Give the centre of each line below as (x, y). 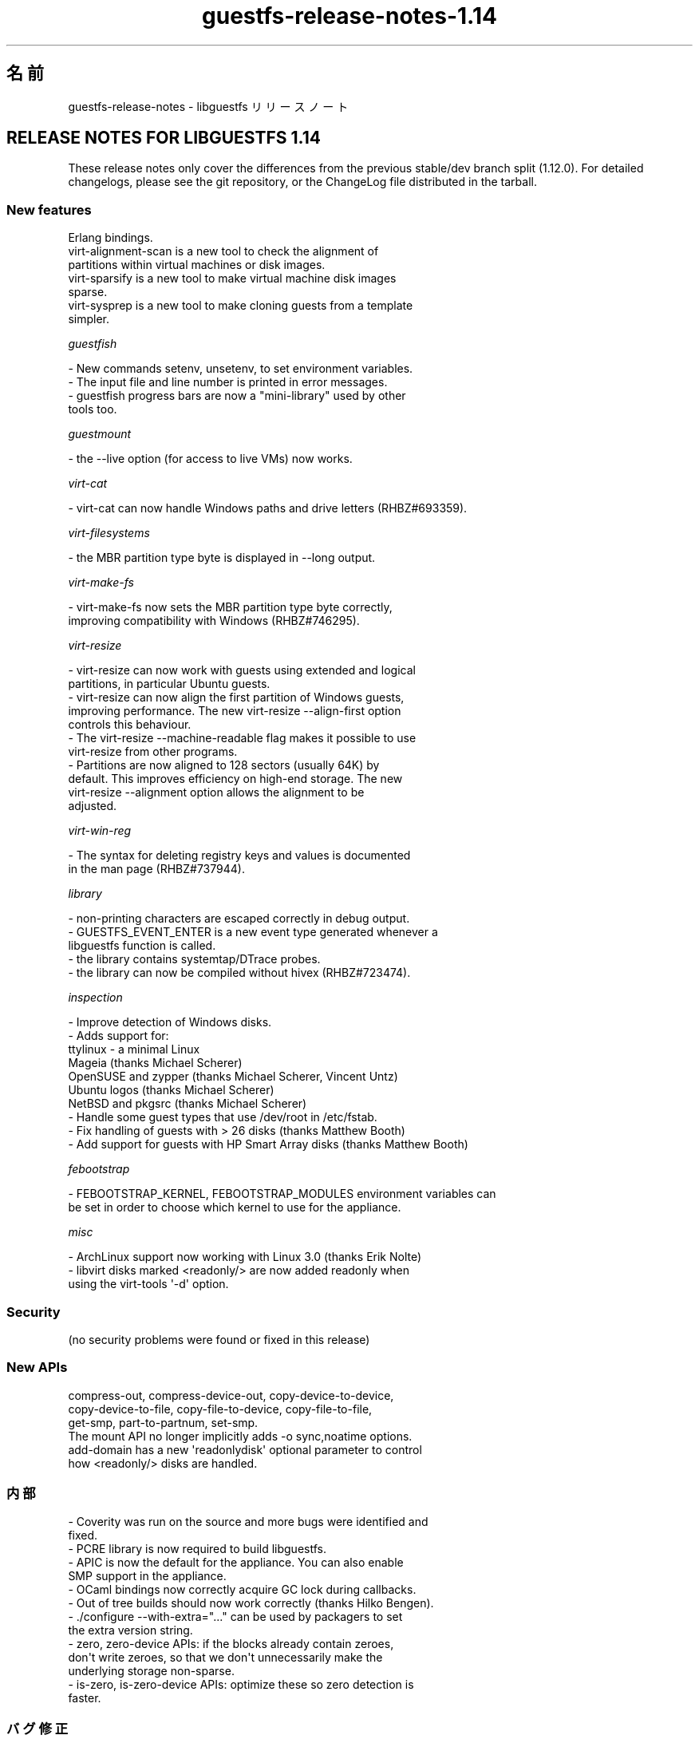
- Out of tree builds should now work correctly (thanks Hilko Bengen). (251, 1603)
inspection (95, 998)
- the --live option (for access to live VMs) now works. (210, 459)
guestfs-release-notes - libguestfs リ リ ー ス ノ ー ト (208, 106)
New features (49, 209)
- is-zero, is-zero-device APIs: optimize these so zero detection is (241, 1685)
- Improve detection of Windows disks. (170, 1022)
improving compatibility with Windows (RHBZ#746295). (214, 621)
